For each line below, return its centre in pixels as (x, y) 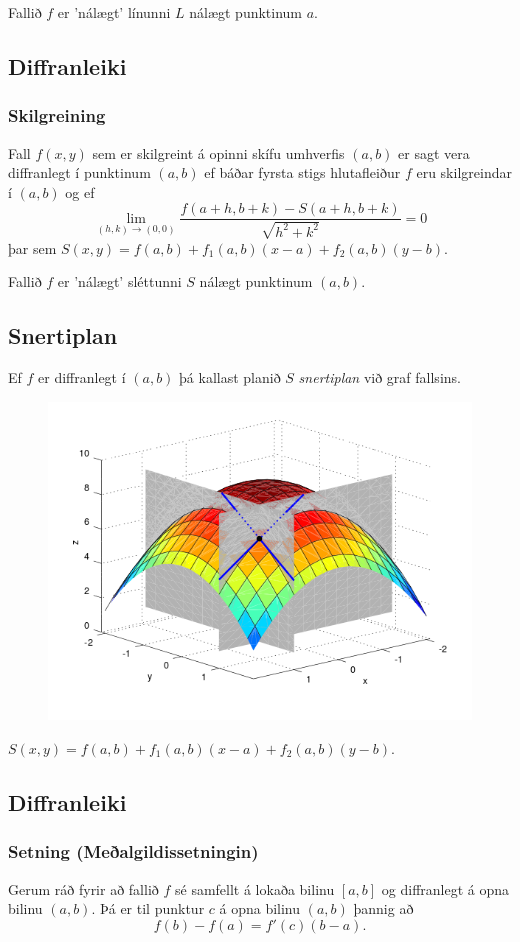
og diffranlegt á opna (445, 888)
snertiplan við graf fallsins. (379, 377)
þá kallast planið (230, 377)
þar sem (32, 247)
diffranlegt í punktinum (79, 172)
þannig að (383, 908)
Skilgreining (57, 115)
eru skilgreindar (464, 172)
